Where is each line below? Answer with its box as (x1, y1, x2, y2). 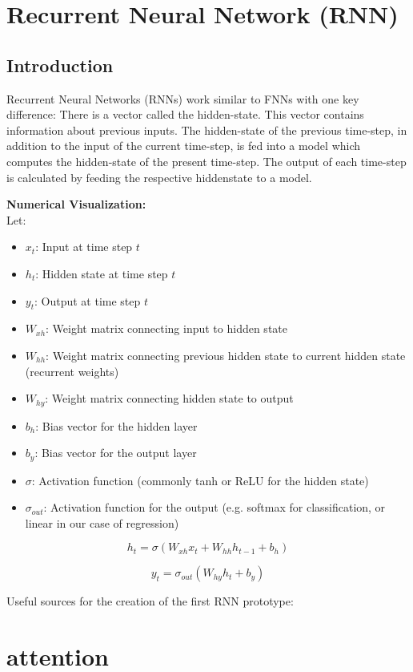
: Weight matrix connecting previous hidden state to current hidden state (46, 346, 406, 363)
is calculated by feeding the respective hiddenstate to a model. (6, 168, 312, 185)
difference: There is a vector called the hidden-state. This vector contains (6, 106, 364, 123)
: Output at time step (34, 292, 141, 309)
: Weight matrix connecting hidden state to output (45, 390, 294, 407)
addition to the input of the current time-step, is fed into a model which (6, 137, 361, 154)
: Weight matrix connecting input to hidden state (46, 320, 287, 337)
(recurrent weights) (25, 362, 119, 379)
